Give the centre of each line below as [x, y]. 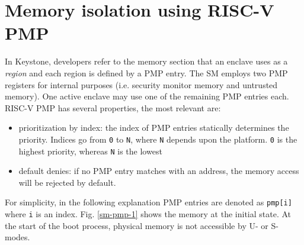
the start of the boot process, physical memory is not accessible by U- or [137, 225]
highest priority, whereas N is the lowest [90, 151]
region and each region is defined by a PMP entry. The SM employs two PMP [146, 72]
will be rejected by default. [67, 182]
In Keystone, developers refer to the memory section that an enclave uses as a [146, 61]
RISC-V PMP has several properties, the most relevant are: [113, 107]
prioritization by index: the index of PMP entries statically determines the [154, 128]
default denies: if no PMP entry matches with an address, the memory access [159, 171]
